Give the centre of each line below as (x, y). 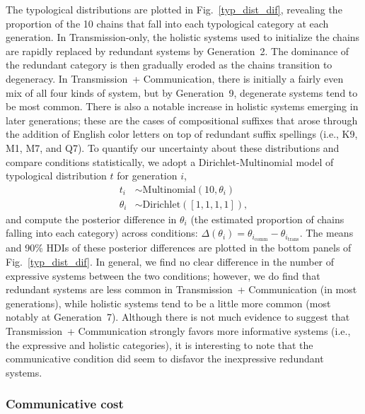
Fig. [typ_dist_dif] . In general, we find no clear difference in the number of (170, 262)
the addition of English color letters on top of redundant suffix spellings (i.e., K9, (182, 134)
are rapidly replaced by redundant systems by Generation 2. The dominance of (178, 51)
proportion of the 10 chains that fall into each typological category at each (167, 23)
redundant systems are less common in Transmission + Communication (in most (181, 289)
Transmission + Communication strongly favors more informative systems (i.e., (178, 331)
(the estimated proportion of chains (267, 219)
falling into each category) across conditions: (102, 233)
